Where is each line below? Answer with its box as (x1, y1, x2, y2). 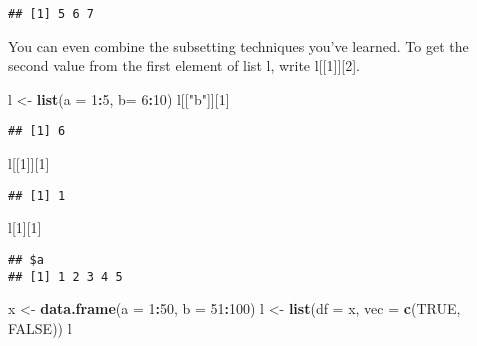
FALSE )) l (8, 317, 72, 338)
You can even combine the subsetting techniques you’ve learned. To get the (8, 35, 469, 56)
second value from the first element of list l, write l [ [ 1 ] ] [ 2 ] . (8, 55, 360, 76)
